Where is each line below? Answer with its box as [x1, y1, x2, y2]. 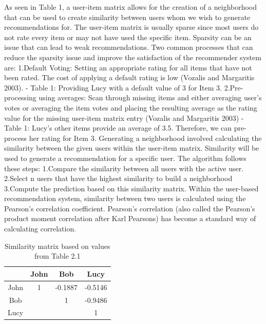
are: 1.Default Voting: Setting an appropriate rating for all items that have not [4, 62, 252, 73]
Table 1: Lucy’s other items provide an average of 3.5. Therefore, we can [4, 122, 232, 133]
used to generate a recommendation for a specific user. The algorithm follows [4, 152, 246, 163]
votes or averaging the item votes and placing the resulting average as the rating [4, 102, 257, 113]
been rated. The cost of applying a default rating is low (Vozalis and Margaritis [4, 72, 255, 83]
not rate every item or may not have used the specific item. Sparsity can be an [4, 31, 252, 42]
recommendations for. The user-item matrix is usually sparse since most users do [4, 22, 259, 32]
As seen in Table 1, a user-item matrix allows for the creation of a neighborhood [4, 2, 257, 12]
